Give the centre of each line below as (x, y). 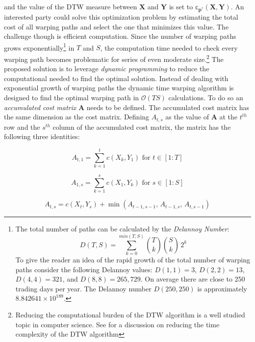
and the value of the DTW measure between (71, 6)
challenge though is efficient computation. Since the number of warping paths (120, 36)
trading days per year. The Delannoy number (83, 288)
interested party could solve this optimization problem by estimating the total (121, 17)
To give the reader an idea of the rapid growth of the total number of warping (133, 259)
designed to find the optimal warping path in (72, 98)
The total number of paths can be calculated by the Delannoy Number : (122, 229)
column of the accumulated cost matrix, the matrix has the (142, 127)
